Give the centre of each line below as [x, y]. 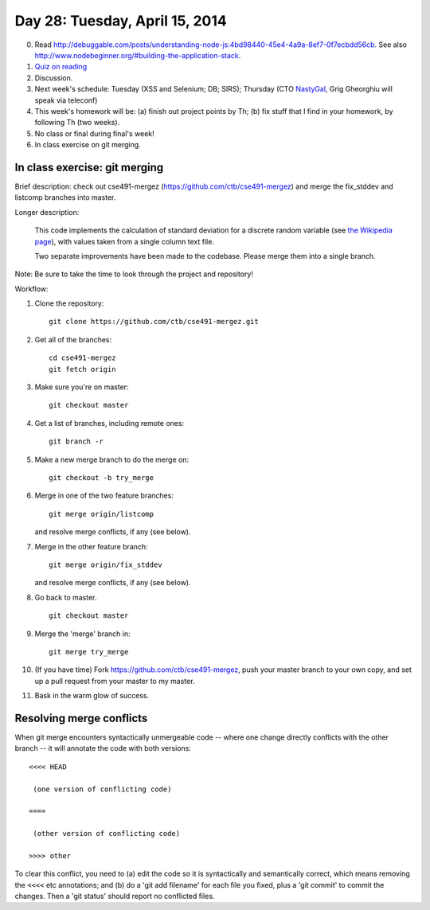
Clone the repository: [69, 303]
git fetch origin [82, 369]
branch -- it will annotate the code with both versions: [103, 748]
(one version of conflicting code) [102, 789]
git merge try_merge [89, 652]
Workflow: [31, 289]
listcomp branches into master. [65, 197]
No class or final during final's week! [94, 133]
